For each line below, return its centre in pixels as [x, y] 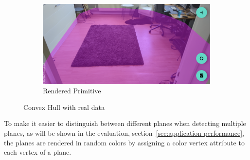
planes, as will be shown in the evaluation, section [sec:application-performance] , [124, 133]
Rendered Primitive [72, 91]
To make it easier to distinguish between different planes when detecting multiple [125, 123]
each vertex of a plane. [38, 152]
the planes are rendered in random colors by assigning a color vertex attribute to [124, 142]
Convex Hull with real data [64, 107]
